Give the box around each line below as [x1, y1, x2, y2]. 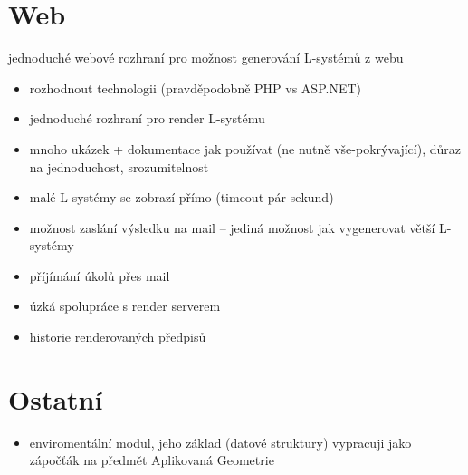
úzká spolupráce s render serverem [29, 296, 221, 315]
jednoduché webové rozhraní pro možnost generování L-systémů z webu [8, 48, 404, 67]
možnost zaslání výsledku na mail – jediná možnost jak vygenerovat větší [29, 218, 435, 237]
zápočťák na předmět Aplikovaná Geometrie [29, 451, 274, 470]
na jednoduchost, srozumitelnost [29, 157, 209, 176]
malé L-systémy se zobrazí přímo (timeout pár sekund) [29, 188, 334, 207]
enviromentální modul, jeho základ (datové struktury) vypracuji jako [29, 432, 412, 451]
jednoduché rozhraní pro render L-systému [29, 109, 265, 128]
